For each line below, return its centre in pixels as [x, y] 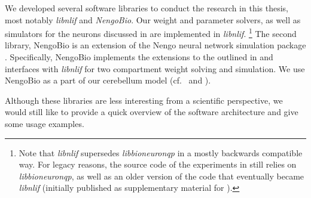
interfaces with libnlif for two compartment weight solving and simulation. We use [155, 68]
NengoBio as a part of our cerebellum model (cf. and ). [108, 80]
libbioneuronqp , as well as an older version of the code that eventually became [161, 176]
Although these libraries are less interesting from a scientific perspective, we [144, 100]
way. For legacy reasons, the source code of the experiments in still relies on [158, 164]
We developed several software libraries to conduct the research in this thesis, [147, 8]
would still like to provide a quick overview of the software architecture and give [152, 112]
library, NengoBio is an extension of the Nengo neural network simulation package [155, 45]
